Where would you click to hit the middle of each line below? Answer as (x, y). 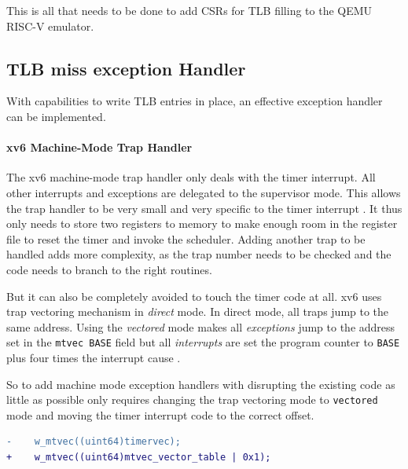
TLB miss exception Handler (126, 68)
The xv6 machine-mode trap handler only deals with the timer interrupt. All (191, 177)
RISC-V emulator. (50, 26)
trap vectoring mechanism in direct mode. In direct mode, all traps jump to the (198, 311)
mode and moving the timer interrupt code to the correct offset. (160, 414)
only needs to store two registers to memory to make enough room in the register (202, 224)
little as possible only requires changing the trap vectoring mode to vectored (192, 399)
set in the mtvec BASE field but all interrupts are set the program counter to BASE (203, 342)
